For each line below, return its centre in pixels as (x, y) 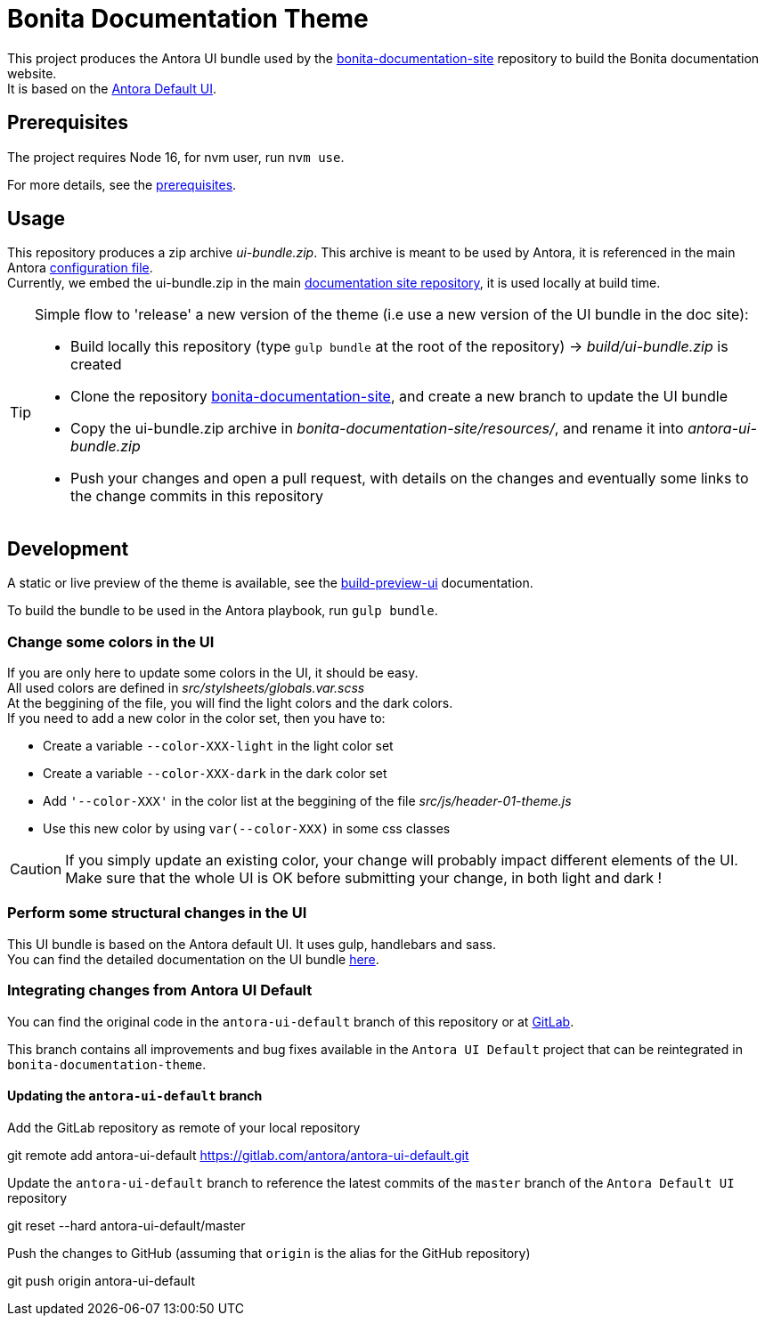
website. (32, 73)
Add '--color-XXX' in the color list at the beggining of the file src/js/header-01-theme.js (307, 801)
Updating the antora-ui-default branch (135, 1096)
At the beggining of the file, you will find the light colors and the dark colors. (230, 703)
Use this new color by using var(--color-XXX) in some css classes (247, 829)
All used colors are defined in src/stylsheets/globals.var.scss (186, 688)
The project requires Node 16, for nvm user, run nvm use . (176, 157)
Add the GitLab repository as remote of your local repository (184, 1127)
